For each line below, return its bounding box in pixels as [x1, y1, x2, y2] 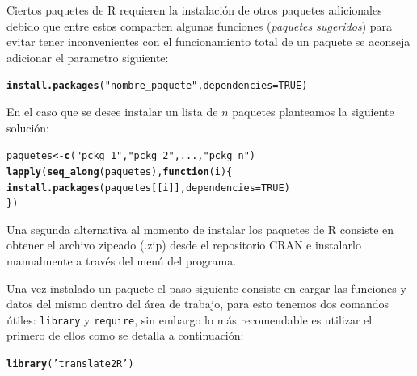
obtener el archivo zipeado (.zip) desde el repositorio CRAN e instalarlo [6, 236, 361, 253]
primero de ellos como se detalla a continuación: [6, 327, 244, 344]
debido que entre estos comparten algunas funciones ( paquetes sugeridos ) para [6, 17, 393, 34]
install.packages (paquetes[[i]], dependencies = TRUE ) [6, 182, 290, 194]
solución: [6, 119, 49, 136]
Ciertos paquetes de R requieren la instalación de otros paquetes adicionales [6, 2, 382, 18]
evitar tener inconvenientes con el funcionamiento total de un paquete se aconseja [6, 33, 411, 50]
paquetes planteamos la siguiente [232, 103, 394, 120]
